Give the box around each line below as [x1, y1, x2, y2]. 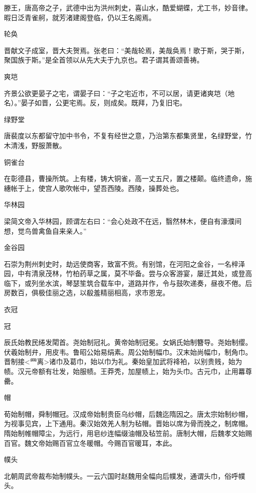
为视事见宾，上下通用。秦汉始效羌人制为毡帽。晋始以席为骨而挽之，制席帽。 [4, 418, 252, 429]
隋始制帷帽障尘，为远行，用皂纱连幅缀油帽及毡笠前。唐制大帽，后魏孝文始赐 [4, 428, 252, 438]
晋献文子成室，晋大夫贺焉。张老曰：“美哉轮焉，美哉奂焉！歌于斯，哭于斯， [4, 45, 249, 55]
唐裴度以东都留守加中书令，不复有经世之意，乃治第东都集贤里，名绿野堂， [4, 130, 245, 141]
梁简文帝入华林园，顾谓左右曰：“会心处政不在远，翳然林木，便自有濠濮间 [4, 216, 242, 226]
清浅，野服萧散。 [10, 140, 66, 150]
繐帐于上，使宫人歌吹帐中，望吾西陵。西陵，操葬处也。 [4, 183, 183, 193]
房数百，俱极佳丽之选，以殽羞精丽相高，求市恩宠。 [4, 287, 169, 298]
